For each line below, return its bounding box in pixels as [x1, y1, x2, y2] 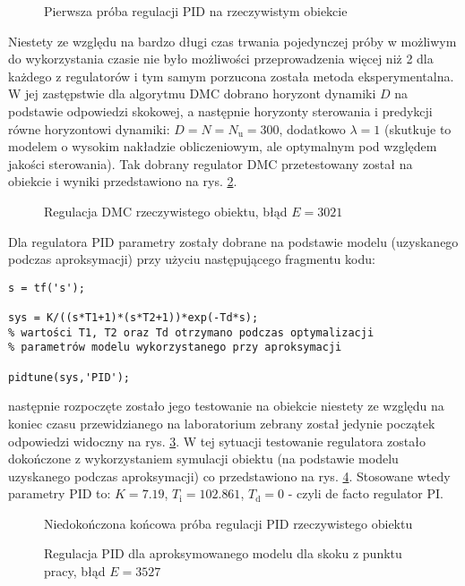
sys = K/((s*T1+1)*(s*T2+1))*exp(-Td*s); [8, 311, 259, 325]
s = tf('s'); [8, 281, 85, 294]
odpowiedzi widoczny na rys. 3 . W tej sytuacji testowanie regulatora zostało [8, 431, 426, 450]
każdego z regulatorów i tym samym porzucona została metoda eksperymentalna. [8, 66, 454, 85]
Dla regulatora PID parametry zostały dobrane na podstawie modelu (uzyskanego [8, 232, 459, 251]
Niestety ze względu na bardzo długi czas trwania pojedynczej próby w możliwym [8, 31, 457, 50]
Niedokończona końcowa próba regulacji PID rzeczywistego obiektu [44, 514, 413, 532]
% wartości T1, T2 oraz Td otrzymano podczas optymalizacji [8, 326, 375, 339]
